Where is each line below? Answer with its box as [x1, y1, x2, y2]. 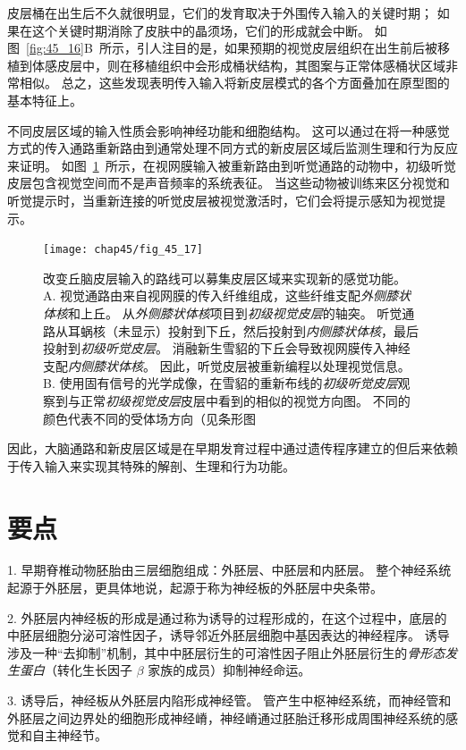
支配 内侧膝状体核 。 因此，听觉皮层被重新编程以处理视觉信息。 [43, 356, 411, 375]
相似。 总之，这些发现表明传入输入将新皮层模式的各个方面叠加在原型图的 [19, 73, 450, 92]
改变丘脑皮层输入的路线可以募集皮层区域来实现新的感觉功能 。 [43, 268, 406, 287]
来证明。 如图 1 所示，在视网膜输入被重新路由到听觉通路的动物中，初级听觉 [7, 156, 456, 174]
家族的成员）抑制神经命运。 [148, 661, 311, 679]
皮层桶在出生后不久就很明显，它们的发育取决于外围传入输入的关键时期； [7, 4, 433, 21]
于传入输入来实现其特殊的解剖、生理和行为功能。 [7, 456, 295, 475]
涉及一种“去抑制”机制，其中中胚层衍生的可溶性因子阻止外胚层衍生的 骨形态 [7, 643, 445, 662]
